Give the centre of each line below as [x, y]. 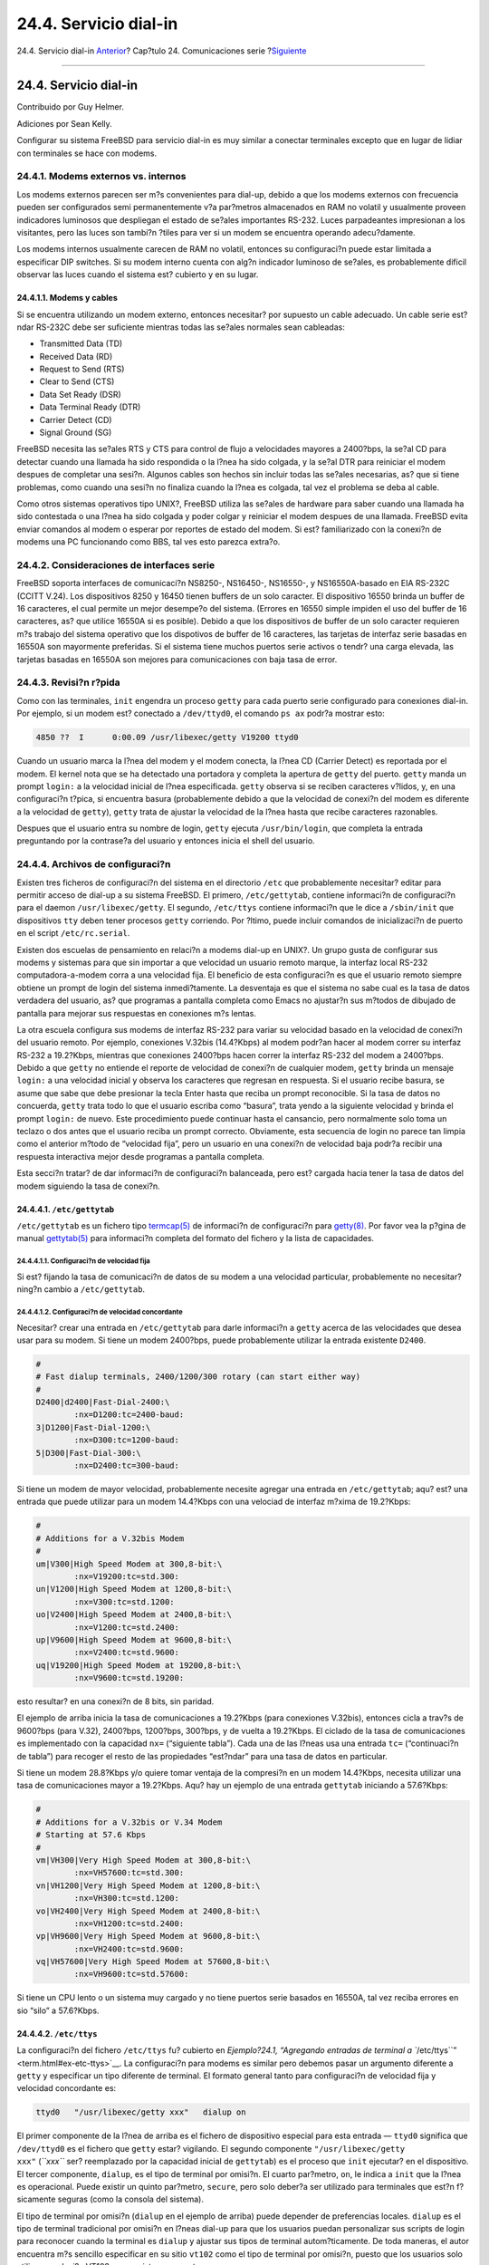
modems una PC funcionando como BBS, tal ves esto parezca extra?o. [149, 542]
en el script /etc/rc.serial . [73, 933]
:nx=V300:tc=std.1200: [125, 1602]
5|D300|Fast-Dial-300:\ [89, 1453]
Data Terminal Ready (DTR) [90, 407]
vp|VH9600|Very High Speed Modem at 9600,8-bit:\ [148, 1936]
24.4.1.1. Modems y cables [67, 298]
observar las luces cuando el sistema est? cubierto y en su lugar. [138, 275]
